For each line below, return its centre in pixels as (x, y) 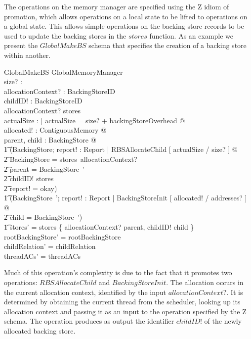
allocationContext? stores (42, 110)
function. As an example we (191, 35)
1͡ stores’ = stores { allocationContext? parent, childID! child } (99, 227)
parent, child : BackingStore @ (50, 139)
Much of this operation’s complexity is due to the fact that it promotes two (118, 272)
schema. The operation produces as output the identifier (89, 321)
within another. (27, 55)
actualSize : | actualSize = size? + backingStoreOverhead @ (95, 120)
